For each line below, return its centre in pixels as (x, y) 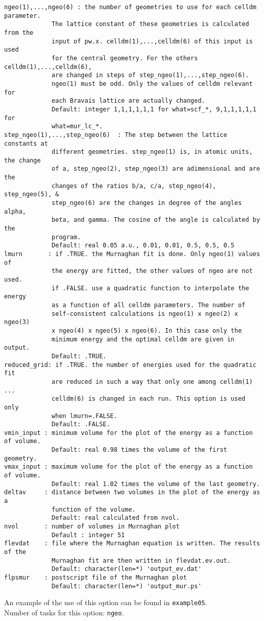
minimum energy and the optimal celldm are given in (143, 339)
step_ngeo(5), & (32, 194)
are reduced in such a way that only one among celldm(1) (152, 382)
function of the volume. (94, 509)
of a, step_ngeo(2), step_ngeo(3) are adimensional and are (156, 169)
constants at (26, 143)
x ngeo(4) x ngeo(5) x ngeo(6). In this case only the (147, 330)
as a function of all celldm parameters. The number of (149, 305)
